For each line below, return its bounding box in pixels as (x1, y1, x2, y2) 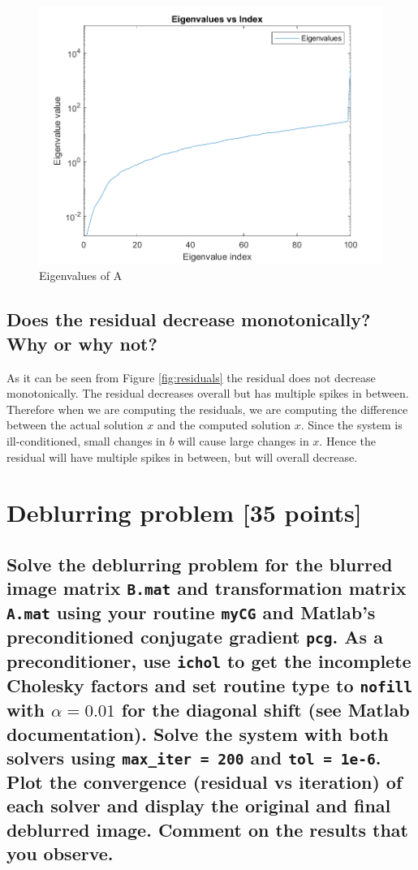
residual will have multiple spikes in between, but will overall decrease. (6, 448, 358, 465)
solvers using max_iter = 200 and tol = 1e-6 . (6, 745, 381, 769)
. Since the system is (300, 416, 403, 433)
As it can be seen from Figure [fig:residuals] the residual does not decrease (6, 368, 376, 385)
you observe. (6, 841, 114, 866)
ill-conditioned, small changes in (6, 433, 166, 450)
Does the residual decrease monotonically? (6, 307, 371, 332)
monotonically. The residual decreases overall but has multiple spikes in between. (6, 385, 409, 402)
